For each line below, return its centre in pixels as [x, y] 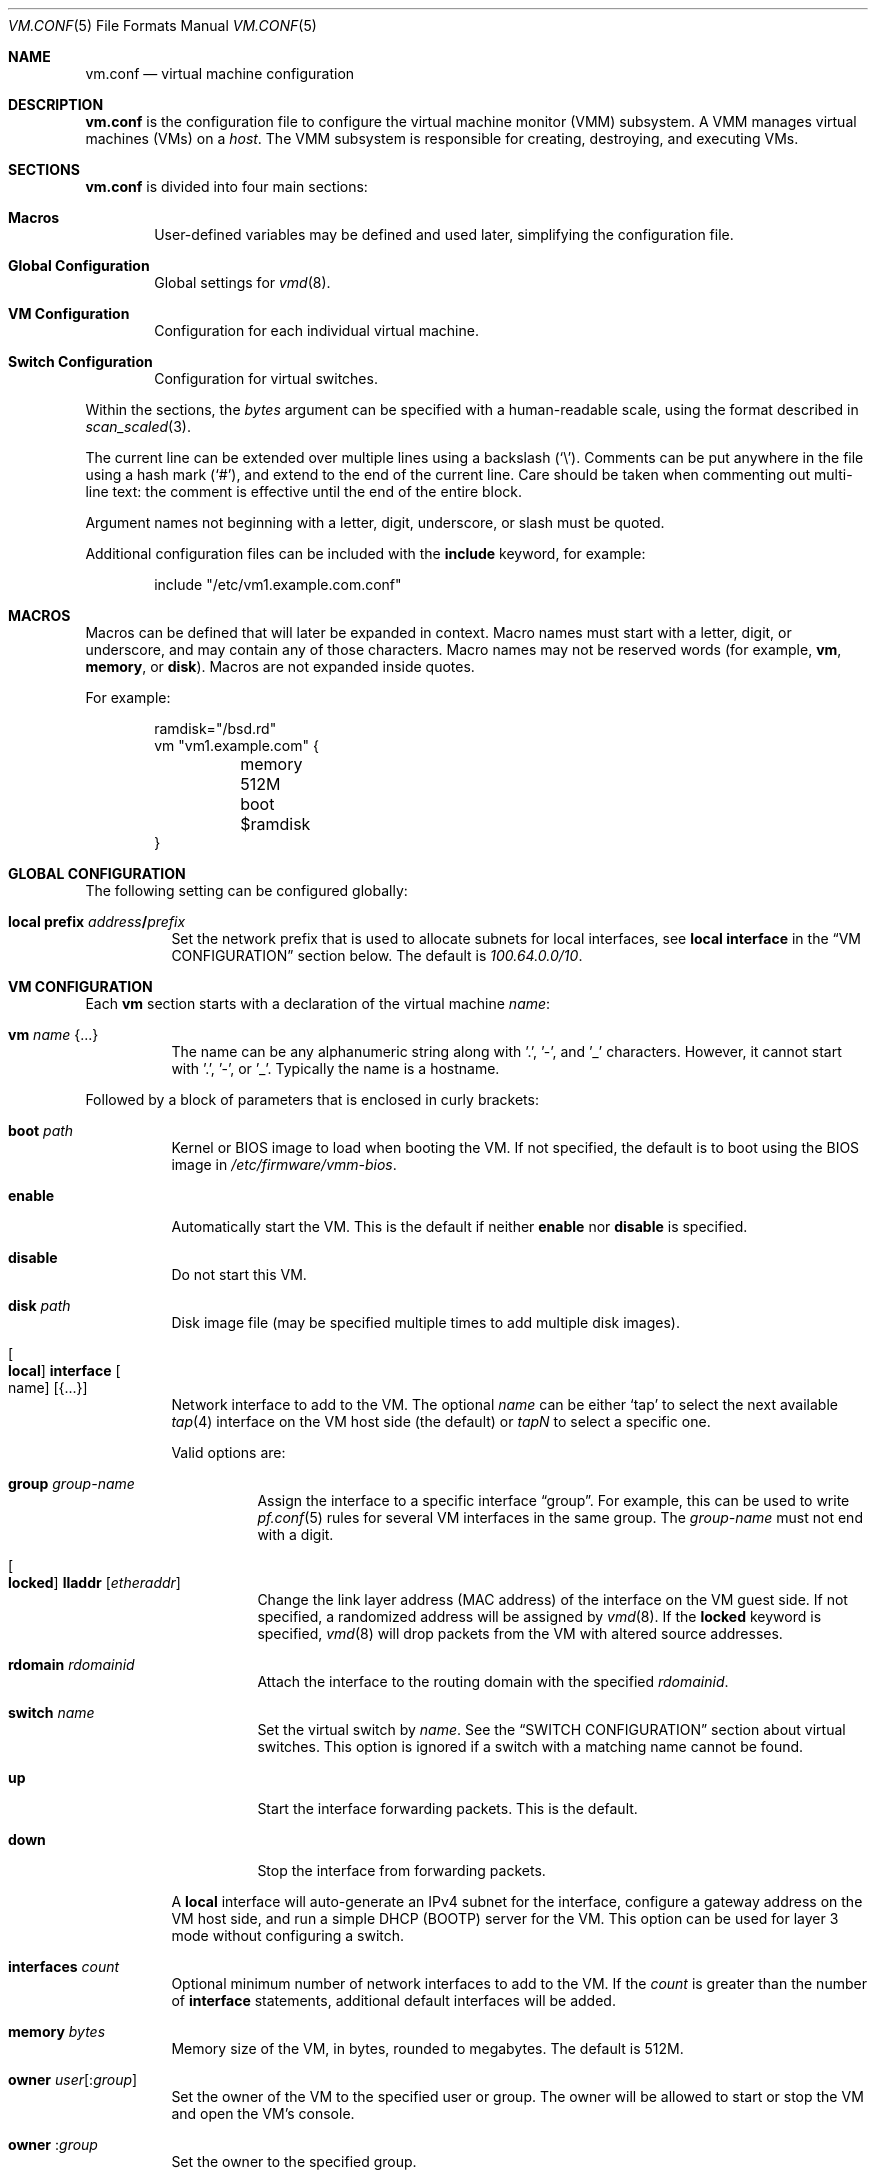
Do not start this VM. [239, 1274]
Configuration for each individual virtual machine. [316, 330]
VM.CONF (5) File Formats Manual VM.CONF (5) [162, 25]
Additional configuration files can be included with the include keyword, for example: [365, 553]
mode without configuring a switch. [288, 1935]
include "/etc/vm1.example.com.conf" [278, 584]
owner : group [53, 2144]
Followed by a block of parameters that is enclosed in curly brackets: [312, 1099]
